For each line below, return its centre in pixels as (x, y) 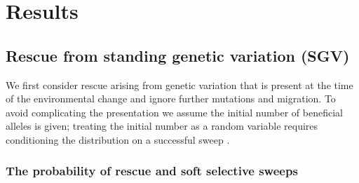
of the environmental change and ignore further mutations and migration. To (171, 99)
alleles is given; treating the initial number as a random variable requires (162, 126)
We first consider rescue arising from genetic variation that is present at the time (179, 84)
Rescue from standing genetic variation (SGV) (178, 55)
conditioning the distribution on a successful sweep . (118, 139)
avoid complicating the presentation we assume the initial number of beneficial (174, 112)
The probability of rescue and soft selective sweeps (152, 171)
